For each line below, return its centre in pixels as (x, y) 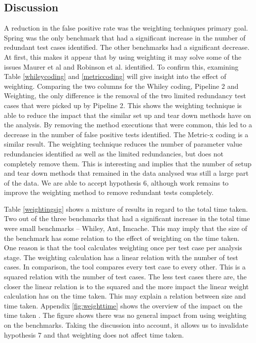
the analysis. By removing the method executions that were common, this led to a (128, 125)
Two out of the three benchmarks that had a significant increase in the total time (127, 218)
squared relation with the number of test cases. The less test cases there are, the (125, 277)
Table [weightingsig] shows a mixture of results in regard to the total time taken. (126, 209)
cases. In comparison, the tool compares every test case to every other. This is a (125, 267)
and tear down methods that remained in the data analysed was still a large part (126, 173)
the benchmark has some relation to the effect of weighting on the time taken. (122, 238)
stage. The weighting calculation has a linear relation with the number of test (121, 257)
